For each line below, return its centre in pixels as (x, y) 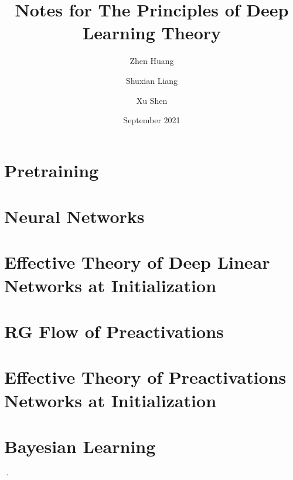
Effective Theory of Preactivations (145, 377)
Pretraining (52, 170)
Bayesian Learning (80, 446)
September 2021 (152, 120)
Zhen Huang (152, 61)
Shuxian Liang (152, 80)
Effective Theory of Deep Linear (137, 262)
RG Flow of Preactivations (114, 331)
